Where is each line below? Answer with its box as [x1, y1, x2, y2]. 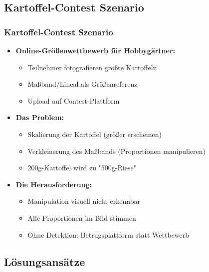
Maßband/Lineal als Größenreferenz [27, 79, 138, 89]
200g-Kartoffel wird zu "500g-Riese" [27, 162, 136, 173]
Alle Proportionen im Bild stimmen [27, 212, 136, 223]
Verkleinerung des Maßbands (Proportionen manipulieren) [27, 145, 206, 156]
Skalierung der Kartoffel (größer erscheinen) [27, 129, 162, 139]
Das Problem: [15, 112, 64, 123]
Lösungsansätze [4, 254, 85, 269]
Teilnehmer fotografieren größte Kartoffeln [27, 62, 157, 72]
